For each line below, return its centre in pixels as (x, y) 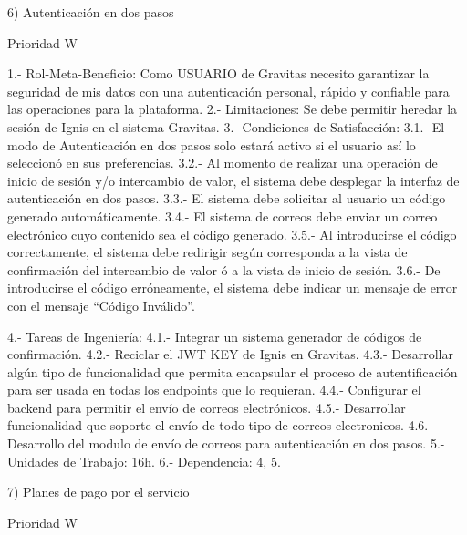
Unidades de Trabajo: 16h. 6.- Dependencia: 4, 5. (144, 461)
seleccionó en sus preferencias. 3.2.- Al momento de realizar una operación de (223, 163)
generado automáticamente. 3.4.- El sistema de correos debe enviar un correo (223, 216)
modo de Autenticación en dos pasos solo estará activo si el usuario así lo (212, 144)
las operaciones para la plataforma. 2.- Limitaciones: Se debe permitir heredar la (233, 109)
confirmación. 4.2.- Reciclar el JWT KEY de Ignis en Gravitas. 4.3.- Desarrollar (230, 354)
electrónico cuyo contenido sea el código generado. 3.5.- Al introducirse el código (232, 234)
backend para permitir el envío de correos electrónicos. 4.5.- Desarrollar (207, 407)
